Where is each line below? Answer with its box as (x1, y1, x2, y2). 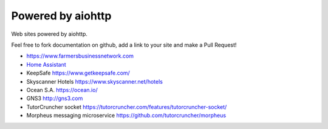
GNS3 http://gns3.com (26, 94, 83, 102)
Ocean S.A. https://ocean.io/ (26, 86, 98, 93)
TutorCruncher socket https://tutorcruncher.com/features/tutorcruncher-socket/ (26, 103, 227, 110)
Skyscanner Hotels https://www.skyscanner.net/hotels (26, 78, 163, 85)
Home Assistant (26, 61, 66, 68)
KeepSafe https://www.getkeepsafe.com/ (26, 70, 130, 77)
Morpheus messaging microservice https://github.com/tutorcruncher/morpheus (26, 112, 227, 119)
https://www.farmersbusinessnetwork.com (26, 52, 134, 60)
